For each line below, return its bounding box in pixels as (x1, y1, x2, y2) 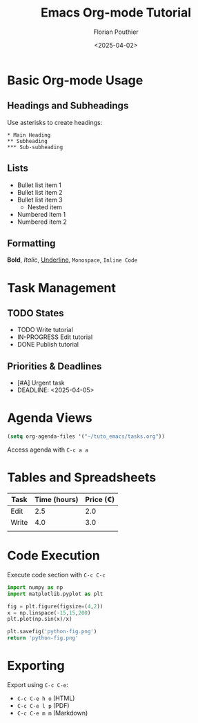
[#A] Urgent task (17, 378, 66, 387)
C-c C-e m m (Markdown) (17, 708, 88, 717)
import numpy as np (7, 584, 63, 591)
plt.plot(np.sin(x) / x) (7, 616, 72, 623)
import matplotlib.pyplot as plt (7, 590, 103, 597)
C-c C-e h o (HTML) (17, 694, 75, 702)
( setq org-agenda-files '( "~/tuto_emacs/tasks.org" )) (7, 433, 166, 440)
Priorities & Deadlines (7, 360, 102, 372)
